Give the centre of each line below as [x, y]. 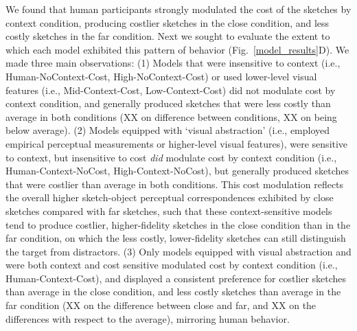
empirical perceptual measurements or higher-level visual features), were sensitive [177, 143]
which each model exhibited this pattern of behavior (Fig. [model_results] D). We [177, 49]
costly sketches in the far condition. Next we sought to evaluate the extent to [168, 36]
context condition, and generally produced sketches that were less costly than [168, 103]
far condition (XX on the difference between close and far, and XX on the [161, 305]
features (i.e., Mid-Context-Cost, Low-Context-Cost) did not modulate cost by [171, 90]
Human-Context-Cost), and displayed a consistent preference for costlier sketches [176, 278]
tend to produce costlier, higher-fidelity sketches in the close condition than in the [178, 224]
